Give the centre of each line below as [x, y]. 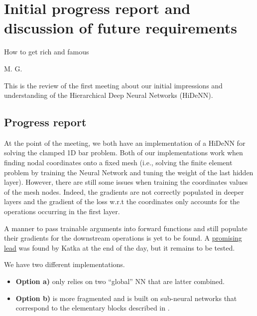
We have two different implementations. [64, 264]
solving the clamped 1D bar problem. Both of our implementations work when [124, 153]
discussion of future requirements [121, 28]
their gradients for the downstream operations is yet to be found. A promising [123, 238]
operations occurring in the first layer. [62, 211]
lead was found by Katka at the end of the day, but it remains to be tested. [120, 247]
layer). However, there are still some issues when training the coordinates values [126, 182]
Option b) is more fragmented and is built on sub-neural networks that [126, 298]
